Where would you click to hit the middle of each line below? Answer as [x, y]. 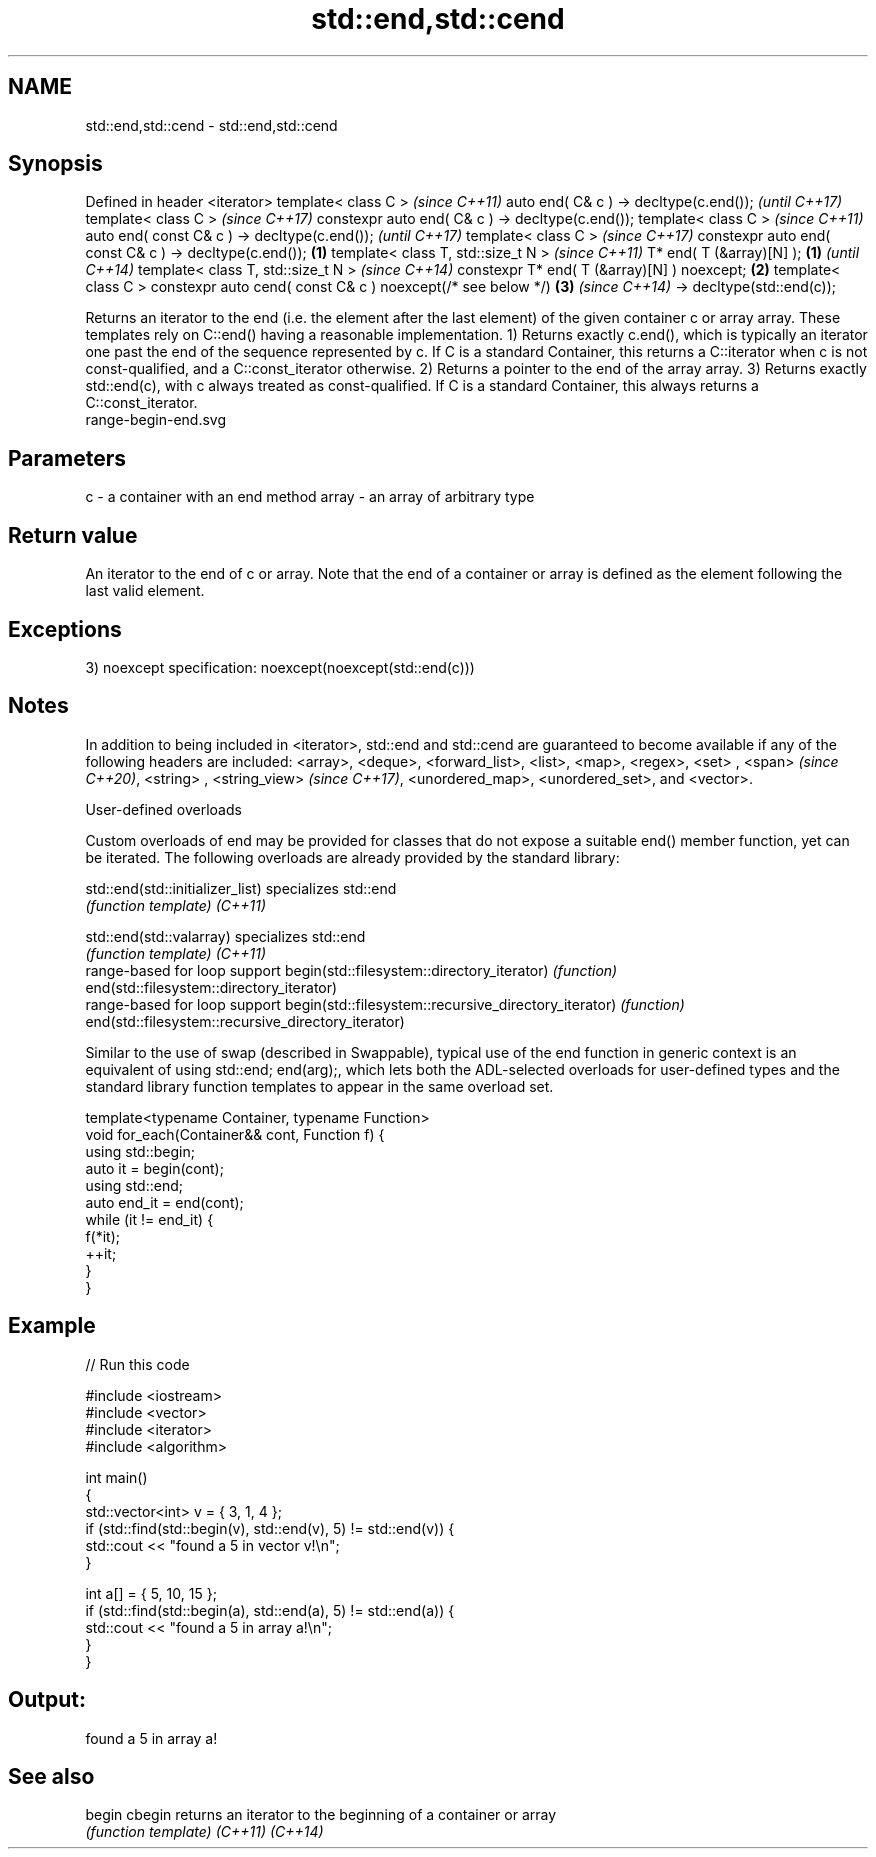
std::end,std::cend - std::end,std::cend [211, 125]
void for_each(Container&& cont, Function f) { [235, 1134]
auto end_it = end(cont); [164, 1202]
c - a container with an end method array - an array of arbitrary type [310, 497]
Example [52, 1326]
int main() [116, 1477]
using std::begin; [140, 1151]
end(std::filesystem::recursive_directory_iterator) [245, 1021]
